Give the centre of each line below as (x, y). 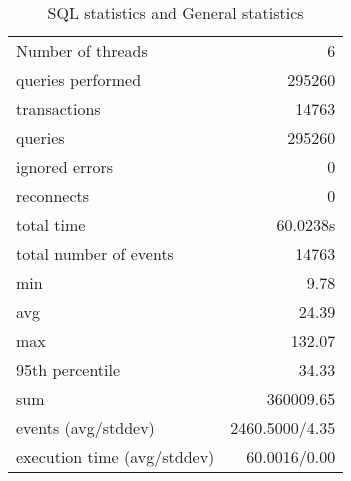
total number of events (95, 253)
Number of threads (82, 50)
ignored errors (65, 166)
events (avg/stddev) (85, 427)
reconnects (53, 195)
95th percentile (68, 369)
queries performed (79, 79)
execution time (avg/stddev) (115, 456)
